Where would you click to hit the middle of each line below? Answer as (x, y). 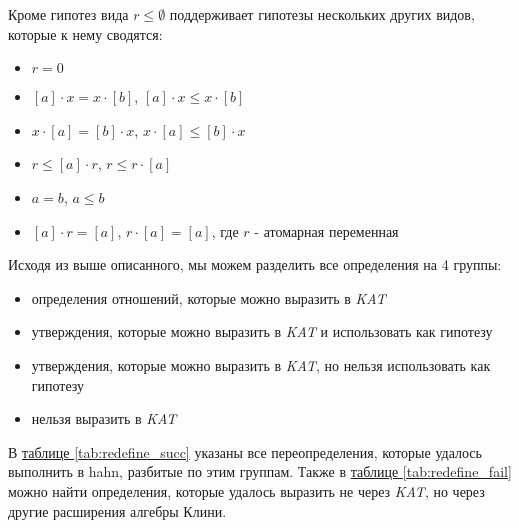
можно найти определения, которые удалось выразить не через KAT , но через (246, 490)
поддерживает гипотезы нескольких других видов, (322, 14)
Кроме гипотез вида (68, 14)
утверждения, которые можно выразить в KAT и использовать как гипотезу (262, 331)
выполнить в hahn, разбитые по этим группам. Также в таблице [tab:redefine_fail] (260, 471)
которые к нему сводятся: (85, 33)
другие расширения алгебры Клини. (117, 510)
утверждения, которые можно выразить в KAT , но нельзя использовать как (261, 364)
